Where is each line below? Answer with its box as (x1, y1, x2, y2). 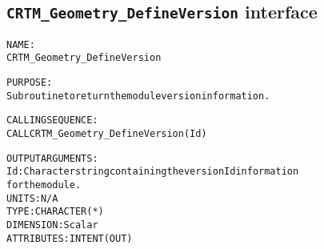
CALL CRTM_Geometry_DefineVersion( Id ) (6, 128, 207, 140)
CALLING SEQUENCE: (6, 114, 98, 127)
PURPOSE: (6, 77, 53, 89)
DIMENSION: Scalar (6, 219, 98, 231)
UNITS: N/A (6, 192, 58, 204)
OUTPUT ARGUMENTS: (6, 152, 98, 164)
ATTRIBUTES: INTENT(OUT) (6, 232, 133, 244)
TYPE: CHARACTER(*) (6, 206, 104, 218)
